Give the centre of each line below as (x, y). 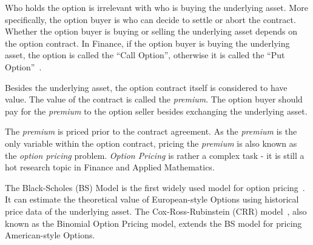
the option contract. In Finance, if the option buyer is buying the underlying (147, 43)
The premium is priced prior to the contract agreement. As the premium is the (151, 131)
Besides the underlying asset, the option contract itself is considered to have (146, 87)
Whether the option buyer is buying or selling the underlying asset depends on (151, 31)
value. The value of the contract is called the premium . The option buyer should (154, 99)
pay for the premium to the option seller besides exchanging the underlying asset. (156, 111)
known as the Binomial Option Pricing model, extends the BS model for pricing (153, 223)
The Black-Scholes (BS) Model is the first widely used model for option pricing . (155, 187)
